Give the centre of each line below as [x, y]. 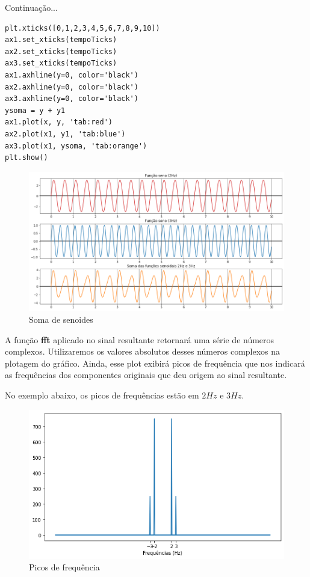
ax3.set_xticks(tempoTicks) [61, 63]
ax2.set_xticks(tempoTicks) [61, 51]
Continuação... [31, 7]
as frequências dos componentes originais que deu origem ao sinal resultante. [146, 375]
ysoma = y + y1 [35, 110]
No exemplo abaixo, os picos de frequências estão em [102, 395]
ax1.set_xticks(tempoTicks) [61, 40]
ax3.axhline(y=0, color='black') [72, 99]
